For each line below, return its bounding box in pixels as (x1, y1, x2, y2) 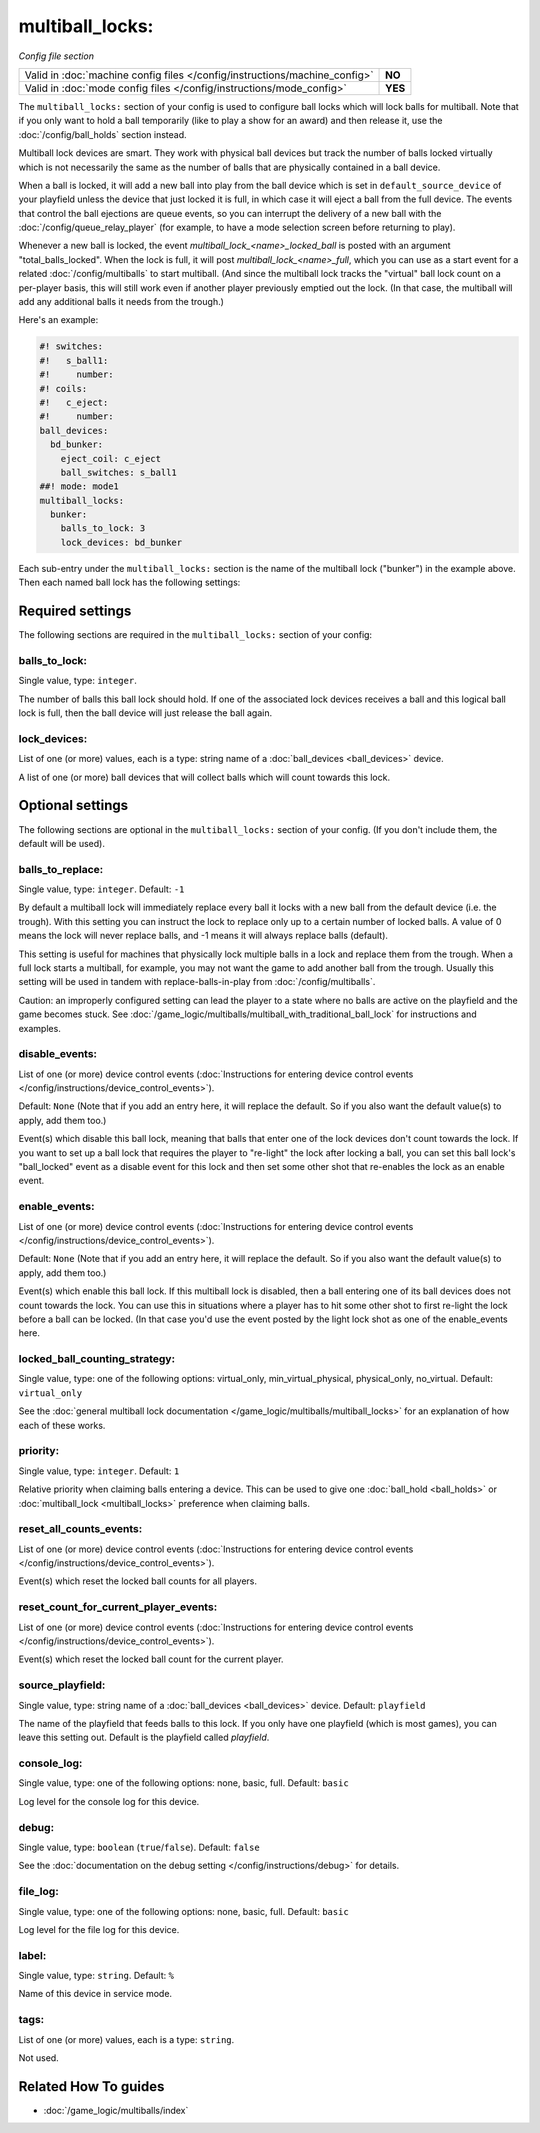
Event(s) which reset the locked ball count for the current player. (18, 1653, 284, 1665)
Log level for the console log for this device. (18, 1795, 200, 1807)
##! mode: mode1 (39, 481, 120, 492)
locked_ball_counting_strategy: (18, 1352, 175, 1366)
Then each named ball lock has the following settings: (18, 576, 241, 589)
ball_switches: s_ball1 (60, 466, 177, 478)
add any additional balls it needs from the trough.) (18, 296, 225, 308)
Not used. (18, 2051, 59, 2064)
